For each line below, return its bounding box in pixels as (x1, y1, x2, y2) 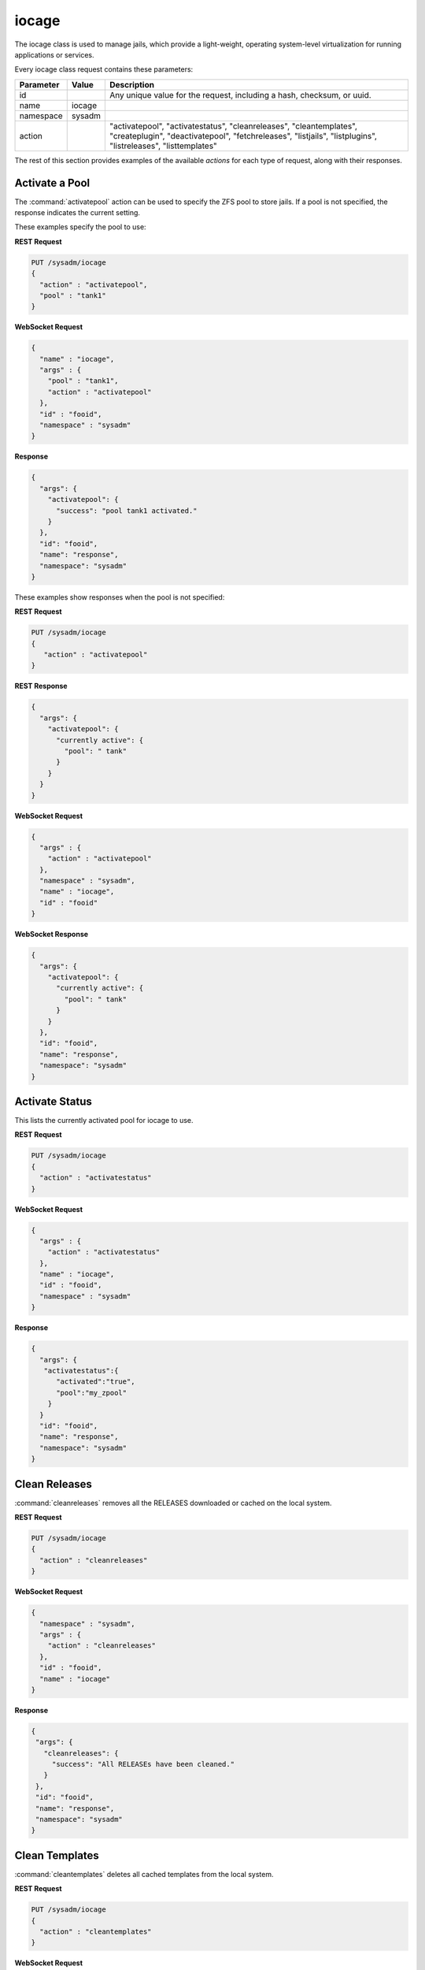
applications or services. (14, 50, 94, 59)
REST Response (14, 682, 68, 691)
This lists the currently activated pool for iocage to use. (14, 1116, 194, 1125)
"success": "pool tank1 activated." (56, 506, 198, 515)
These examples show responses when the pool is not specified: (14, 592, 225, 602)
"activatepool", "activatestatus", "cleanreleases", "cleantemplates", (109, 121, 358, 132)
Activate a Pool (14, 176, 91, 189)
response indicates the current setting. (14, 208, 141, 217)
